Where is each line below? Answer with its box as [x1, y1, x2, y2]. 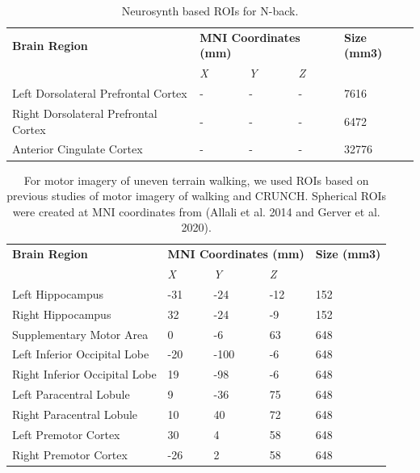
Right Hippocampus [12, 305, 111, 322]
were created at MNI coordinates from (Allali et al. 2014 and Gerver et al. [12, 203, 380, 220]
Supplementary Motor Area [12, 325, 149, 342]
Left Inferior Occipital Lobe [12, 345, 149, 362]
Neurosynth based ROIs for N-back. [121, 2, 299, 19]
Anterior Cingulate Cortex [12, 140, 143, 157]
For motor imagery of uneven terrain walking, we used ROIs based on [23, 171, 369, 188]
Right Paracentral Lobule [12, 405, 138, 422]
